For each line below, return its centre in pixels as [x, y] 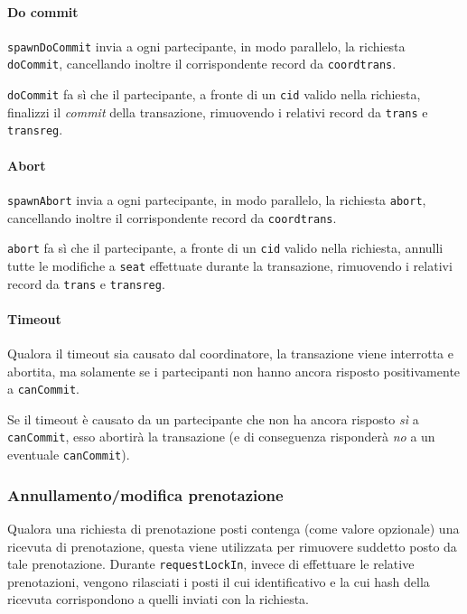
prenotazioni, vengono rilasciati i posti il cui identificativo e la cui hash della [219, 581]
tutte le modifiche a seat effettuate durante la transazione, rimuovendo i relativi [230, 265]
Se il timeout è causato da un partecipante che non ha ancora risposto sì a [213, 419]
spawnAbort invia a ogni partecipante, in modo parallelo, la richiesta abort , [217, 199]
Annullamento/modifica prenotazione [145, 494]
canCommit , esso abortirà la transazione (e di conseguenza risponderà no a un [221, 437]
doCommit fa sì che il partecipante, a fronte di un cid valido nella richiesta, [214, 94]
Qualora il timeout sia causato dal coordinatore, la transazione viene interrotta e [230, 353]
